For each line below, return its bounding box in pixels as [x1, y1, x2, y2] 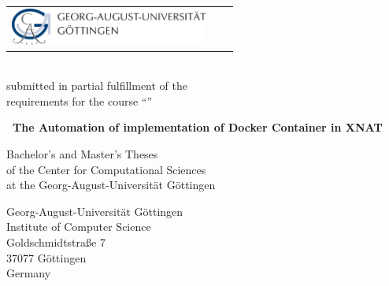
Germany [6, 265, 51, 281]
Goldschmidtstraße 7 [6, 234, 106, 251]
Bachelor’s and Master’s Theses [6, 146, 158, 162]
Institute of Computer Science [6, 218, 151, 235]
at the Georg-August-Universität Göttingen [6, 176, 216, 193]
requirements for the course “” [6, 92, 153, 109]
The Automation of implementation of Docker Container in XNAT [13, 119, 383, 136]
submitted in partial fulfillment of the [6, 77, 187, 94]
